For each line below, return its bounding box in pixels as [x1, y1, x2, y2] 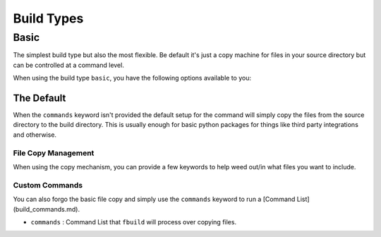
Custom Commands [13, 180, 83, 190]
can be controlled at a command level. [13, 61, 125, 69]
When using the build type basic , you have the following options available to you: [13, 74, 252, 83]
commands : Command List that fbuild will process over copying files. [30, 217, 236, 226]
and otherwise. [13, 130, 56, 139]
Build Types [13, 11, 84, 26]
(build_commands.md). [13, 205, 80, 213]
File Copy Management [13, 148, 95, 158]
